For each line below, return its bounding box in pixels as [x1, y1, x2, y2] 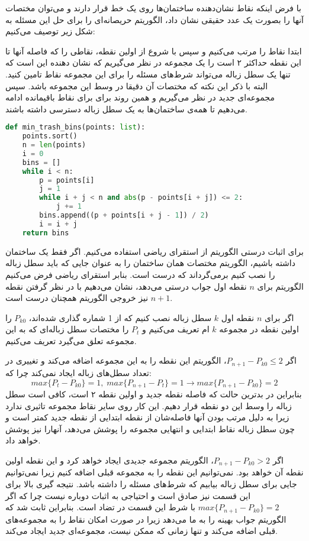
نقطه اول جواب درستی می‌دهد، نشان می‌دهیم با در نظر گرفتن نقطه [5, 280, 247, 292]
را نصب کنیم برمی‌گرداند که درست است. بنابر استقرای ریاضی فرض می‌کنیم [5, 268, 275, 280]
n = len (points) [22, 141, 86, 150]
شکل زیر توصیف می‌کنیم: [5, 25, 95, 37]
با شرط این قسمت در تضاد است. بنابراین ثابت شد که [5, 501, 195, 513]
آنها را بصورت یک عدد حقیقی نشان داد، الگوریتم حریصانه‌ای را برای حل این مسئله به [5, 13, 304, 25]
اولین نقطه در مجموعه [219, 323, 299, 335]
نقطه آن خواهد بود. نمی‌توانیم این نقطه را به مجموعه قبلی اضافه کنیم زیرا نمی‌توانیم [5, 466, 304, 478]
